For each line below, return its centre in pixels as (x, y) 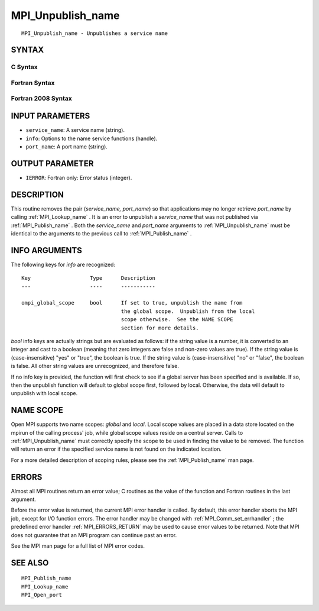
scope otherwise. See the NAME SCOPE (177, 320)
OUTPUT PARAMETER (52, 164)
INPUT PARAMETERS (51, 116)
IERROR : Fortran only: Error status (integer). (79, 177)
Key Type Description (89, 278)
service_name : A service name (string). (75, 130)
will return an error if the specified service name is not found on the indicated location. (116, 449)
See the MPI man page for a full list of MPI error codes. (78, 546)
